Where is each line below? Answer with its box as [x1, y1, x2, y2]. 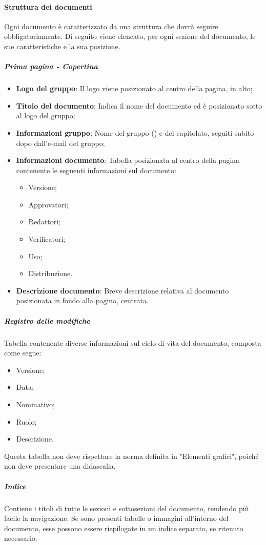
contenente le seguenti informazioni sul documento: [16, 164, 176, 175]
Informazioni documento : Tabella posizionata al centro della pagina [16, 155, 240, 165]
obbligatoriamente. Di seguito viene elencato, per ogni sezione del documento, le [4, 31, 256, 41]
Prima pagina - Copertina [4, 61, 98, 72]
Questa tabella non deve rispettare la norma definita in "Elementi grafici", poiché [4, 450, 259, 461]
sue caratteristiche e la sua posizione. [4, 40, 120, 51]
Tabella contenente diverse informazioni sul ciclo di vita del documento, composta [4, 337, 261, 348]
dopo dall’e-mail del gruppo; [16, 137, 105, 148]
